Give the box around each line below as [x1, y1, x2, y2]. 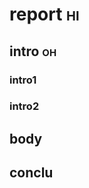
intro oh [9, 43, 57, 60]
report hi [9, 3, 80, 26]
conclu [9, 164, 54, 182]
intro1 [9, 73, 37, 87]
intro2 [9, 99, 40, 113]
